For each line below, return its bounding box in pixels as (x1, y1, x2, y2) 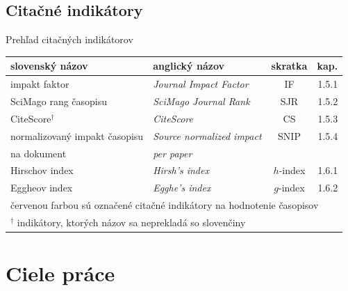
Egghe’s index (153, 180, 211, 195)
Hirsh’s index (153, 163, 209, 178)
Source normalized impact (153, 128, 262, 143)
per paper (153, 145, 192, 160)
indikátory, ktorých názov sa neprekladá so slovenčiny (17, 214, 246, 229)
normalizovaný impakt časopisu (10, 128, 144, 143)
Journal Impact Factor (153, 77, 249, 91)
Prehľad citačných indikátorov (6, 32, 133, 47)
